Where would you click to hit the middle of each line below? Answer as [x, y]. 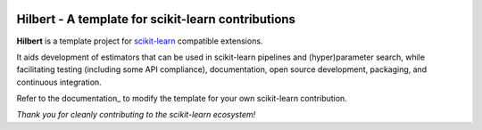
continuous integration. [59, 82]
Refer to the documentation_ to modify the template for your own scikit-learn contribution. [182, 99]
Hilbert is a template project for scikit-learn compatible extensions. [140, 41]
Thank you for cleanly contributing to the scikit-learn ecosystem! [136, 115]
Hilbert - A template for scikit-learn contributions [156, 19]
